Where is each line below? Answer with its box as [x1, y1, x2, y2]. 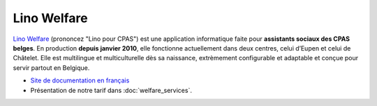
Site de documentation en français [30, 76, 130, 85]
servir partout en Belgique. [13, 63, 90, 72]
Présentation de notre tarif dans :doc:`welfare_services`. [30, 86, 192, 94]
